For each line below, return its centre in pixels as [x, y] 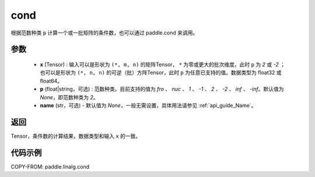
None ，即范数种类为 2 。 [69, 97]
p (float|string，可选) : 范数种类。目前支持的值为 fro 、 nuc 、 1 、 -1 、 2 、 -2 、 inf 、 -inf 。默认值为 [162, 89]
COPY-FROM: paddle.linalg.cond [50, 166]
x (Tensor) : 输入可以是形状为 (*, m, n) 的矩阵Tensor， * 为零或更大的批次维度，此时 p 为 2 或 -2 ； [163, 64]
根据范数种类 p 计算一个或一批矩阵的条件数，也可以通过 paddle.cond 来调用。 [104, 33]
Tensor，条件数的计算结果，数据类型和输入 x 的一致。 [76, 136]
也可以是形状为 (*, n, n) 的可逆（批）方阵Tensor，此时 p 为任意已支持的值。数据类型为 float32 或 [161, 72]
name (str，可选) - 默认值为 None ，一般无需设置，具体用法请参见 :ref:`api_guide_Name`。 [148, 105]
